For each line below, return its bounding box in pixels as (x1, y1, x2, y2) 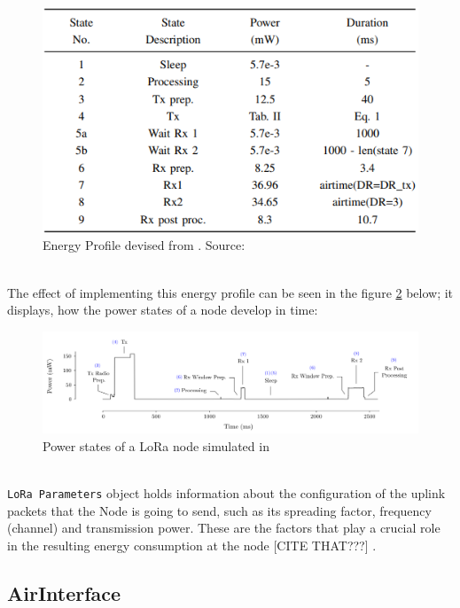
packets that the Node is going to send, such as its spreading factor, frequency (7, 501, 432, 519)
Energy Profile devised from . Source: (43, 236, 246, 254)
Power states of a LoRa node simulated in (43, 436, 269, 455)
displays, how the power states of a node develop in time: (7, 300, 318, 319)
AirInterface (7, 579, 121, 606)
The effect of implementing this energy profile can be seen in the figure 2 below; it (7, 283, 454, 301)
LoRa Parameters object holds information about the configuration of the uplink (7, 484, 446, 503)
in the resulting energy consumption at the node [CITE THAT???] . (7, 536, 377, 554)
